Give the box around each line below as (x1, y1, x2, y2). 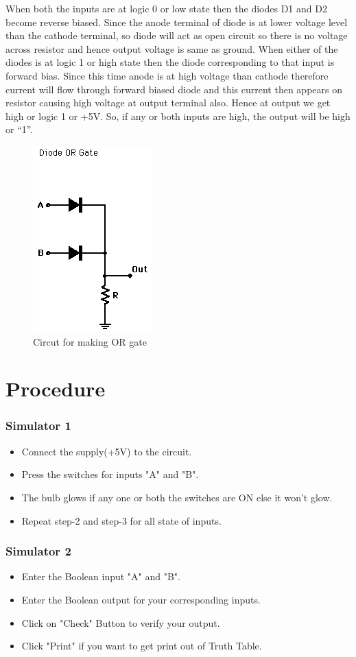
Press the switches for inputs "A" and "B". (21, 467, 199, 481)
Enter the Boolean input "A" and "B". (21, 569, 180, 584)
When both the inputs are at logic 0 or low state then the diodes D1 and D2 (5, 1, 327, 15)
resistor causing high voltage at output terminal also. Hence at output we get (5, 95, 331, 110)
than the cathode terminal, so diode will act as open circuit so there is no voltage (5, 28, 348, 43)
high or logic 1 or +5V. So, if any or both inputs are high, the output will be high (5, 108, 351, 123)
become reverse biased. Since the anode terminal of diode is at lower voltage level (5, 14, 348, 29)
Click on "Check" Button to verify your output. (21, 615, 220, 630)
